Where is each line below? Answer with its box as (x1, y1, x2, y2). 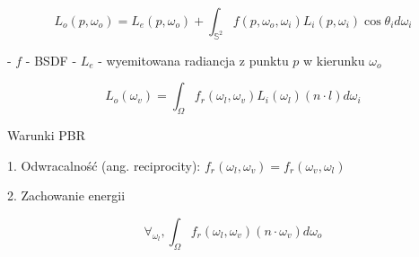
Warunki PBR (7, 126, 85, 145)
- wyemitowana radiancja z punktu (98, 50, 289, 69)
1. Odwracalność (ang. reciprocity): (7, 155, 201, 174)
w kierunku (303, 50, 365, 69)
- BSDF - (25, 50, 77, 69)
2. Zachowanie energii (7, 186, 126, 205)
